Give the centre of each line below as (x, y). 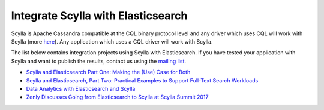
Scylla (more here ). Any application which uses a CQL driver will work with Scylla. (112, 41)
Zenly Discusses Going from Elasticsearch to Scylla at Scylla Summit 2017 (117, 97)
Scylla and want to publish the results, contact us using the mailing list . (98, 61)
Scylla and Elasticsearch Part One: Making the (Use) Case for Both (108, 72)
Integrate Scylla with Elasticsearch (99, 16)
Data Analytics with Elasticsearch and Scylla (81, 88)
